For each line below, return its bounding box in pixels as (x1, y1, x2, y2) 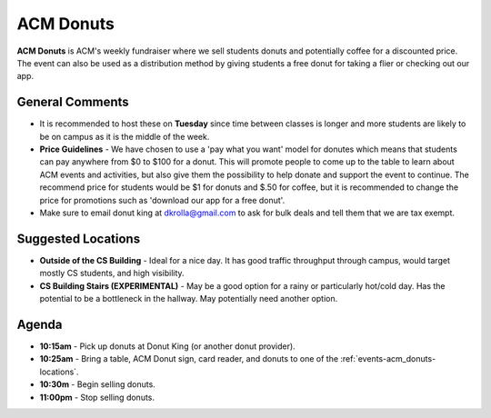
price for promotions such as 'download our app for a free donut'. (39, 194, 286, 205)
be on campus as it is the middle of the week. (39, 131, 210, 142)
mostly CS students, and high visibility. (39, 268, 185, 279)
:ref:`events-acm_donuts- (340, 353, 436, 364)
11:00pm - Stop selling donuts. (39, 392, 155, 403)
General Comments (16, 95, 129, 110)
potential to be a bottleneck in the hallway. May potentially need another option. (39, 294, 338, 304)
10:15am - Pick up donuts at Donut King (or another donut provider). (39, 341, 296, 352)
